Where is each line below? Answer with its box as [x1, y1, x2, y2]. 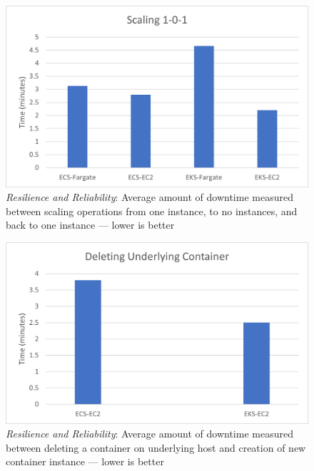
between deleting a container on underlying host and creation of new [6, 440, 306, 455]
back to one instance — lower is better [6, 217, 175, 232]
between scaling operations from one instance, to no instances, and [6, 203, 298, 218]
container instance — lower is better [6, 454, 164, 469]
